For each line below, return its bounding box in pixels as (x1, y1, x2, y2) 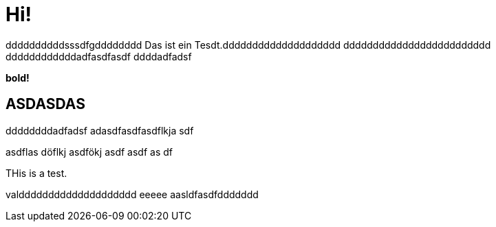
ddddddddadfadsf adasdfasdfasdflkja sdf (6, 124, 194, 136)
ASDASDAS (6, 95, 85, 113)
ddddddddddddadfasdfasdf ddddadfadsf (6, 50, 192, 62)
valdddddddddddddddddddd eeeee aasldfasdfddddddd (6, 188, 259, 200)
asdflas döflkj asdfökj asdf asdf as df (6, 145, 173, 158)
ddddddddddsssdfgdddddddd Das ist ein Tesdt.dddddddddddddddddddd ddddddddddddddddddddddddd (6, 38, 491, 51)
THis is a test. (6, 167, 67, 179)
